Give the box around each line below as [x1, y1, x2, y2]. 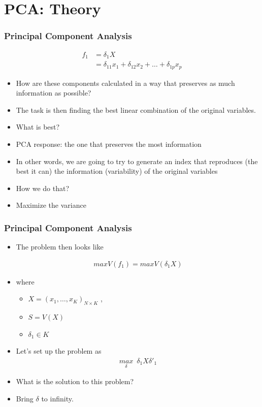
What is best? [16, 121, 60, 132]
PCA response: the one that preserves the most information [16, 138, 202, 149]
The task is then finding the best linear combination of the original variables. [16, 104, 256, 115]
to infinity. [41, 393, 74, 403]
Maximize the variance [16, 200, 86, 210]
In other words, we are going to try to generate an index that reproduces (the [16, 155, 258, 166]
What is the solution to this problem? [16, 376, 134, 387]
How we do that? [16, 182, 69, 193]
